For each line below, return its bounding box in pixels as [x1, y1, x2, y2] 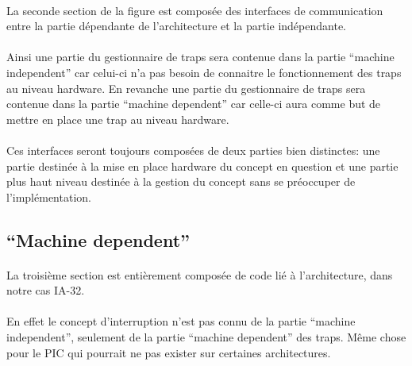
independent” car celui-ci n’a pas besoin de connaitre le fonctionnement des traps [6, 64, 402, 80]
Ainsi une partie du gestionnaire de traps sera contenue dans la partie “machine [6, 48, 395, 65]
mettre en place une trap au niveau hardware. [6, 110, 229, 127]
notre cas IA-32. [6, 282, 85, 299]
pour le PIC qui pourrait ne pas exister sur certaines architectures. [6, 344, 331, 360]
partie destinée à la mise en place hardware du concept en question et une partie [6, 157, 399, 174]
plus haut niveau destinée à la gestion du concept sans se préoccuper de [6, 173, 356, 190]
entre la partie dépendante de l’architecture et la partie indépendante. [6, 17, 346, 34]
